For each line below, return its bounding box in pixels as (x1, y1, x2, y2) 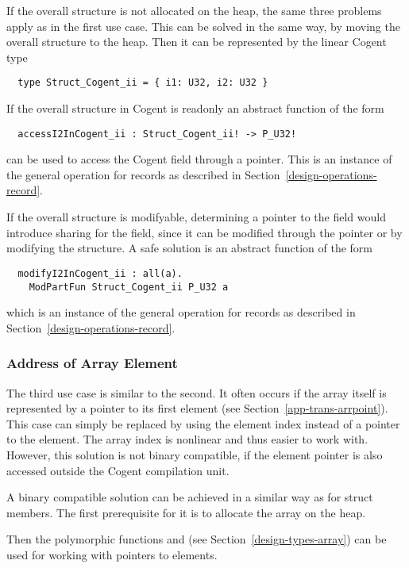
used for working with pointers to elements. (6, 546, 218, 562)
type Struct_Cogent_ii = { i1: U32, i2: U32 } (17, 77, 268, 89)
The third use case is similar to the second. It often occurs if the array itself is (6, 384, 387, 401)
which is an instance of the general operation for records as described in (6, 304, 356, 320)
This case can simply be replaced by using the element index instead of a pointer (6, 415, 400, 432)
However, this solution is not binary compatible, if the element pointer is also (6, 446, 383, 462)
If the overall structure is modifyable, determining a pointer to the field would (6, 209, 386, 225)
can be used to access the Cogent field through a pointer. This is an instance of (6, 151, 392, 167)
